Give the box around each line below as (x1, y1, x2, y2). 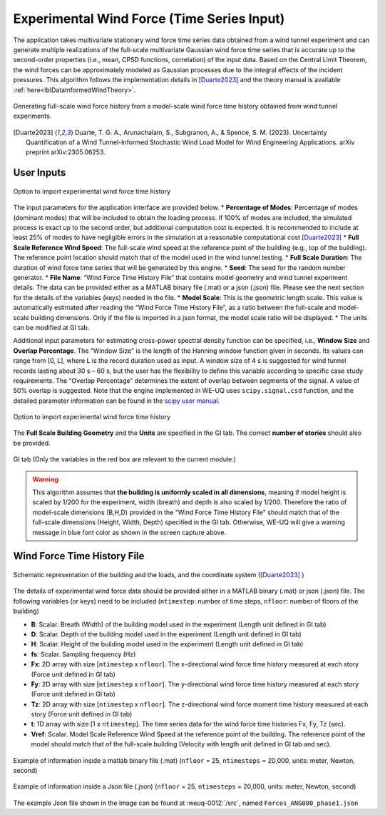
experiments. (13, 111, 52, 121)
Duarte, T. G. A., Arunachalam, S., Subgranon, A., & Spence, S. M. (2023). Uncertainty (75, 128, 327, 136)
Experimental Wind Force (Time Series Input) (13, 11, 285, 26)
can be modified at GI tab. (13, 323, 90, 331)
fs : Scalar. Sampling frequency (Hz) (31, 650, 136, 659)
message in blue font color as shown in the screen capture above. (32, 528, 227, 536)
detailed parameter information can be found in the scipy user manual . (13, 396, 220, 405)
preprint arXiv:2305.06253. (26, 148, 106, 156)
